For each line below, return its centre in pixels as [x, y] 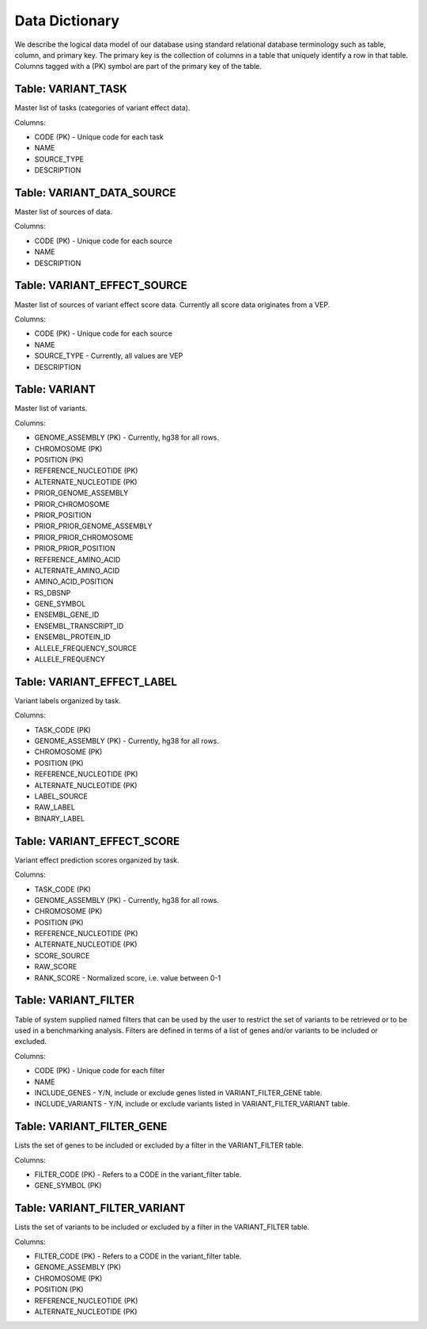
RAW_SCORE [56, 967]
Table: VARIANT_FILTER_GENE [91, 1127]
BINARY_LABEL [60, 818]
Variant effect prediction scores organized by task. [97, 860]
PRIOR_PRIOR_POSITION [75, 548]
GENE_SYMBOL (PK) [68, 1186]
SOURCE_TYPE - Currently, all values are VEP [109, 356]
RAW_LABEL [55, 807]
